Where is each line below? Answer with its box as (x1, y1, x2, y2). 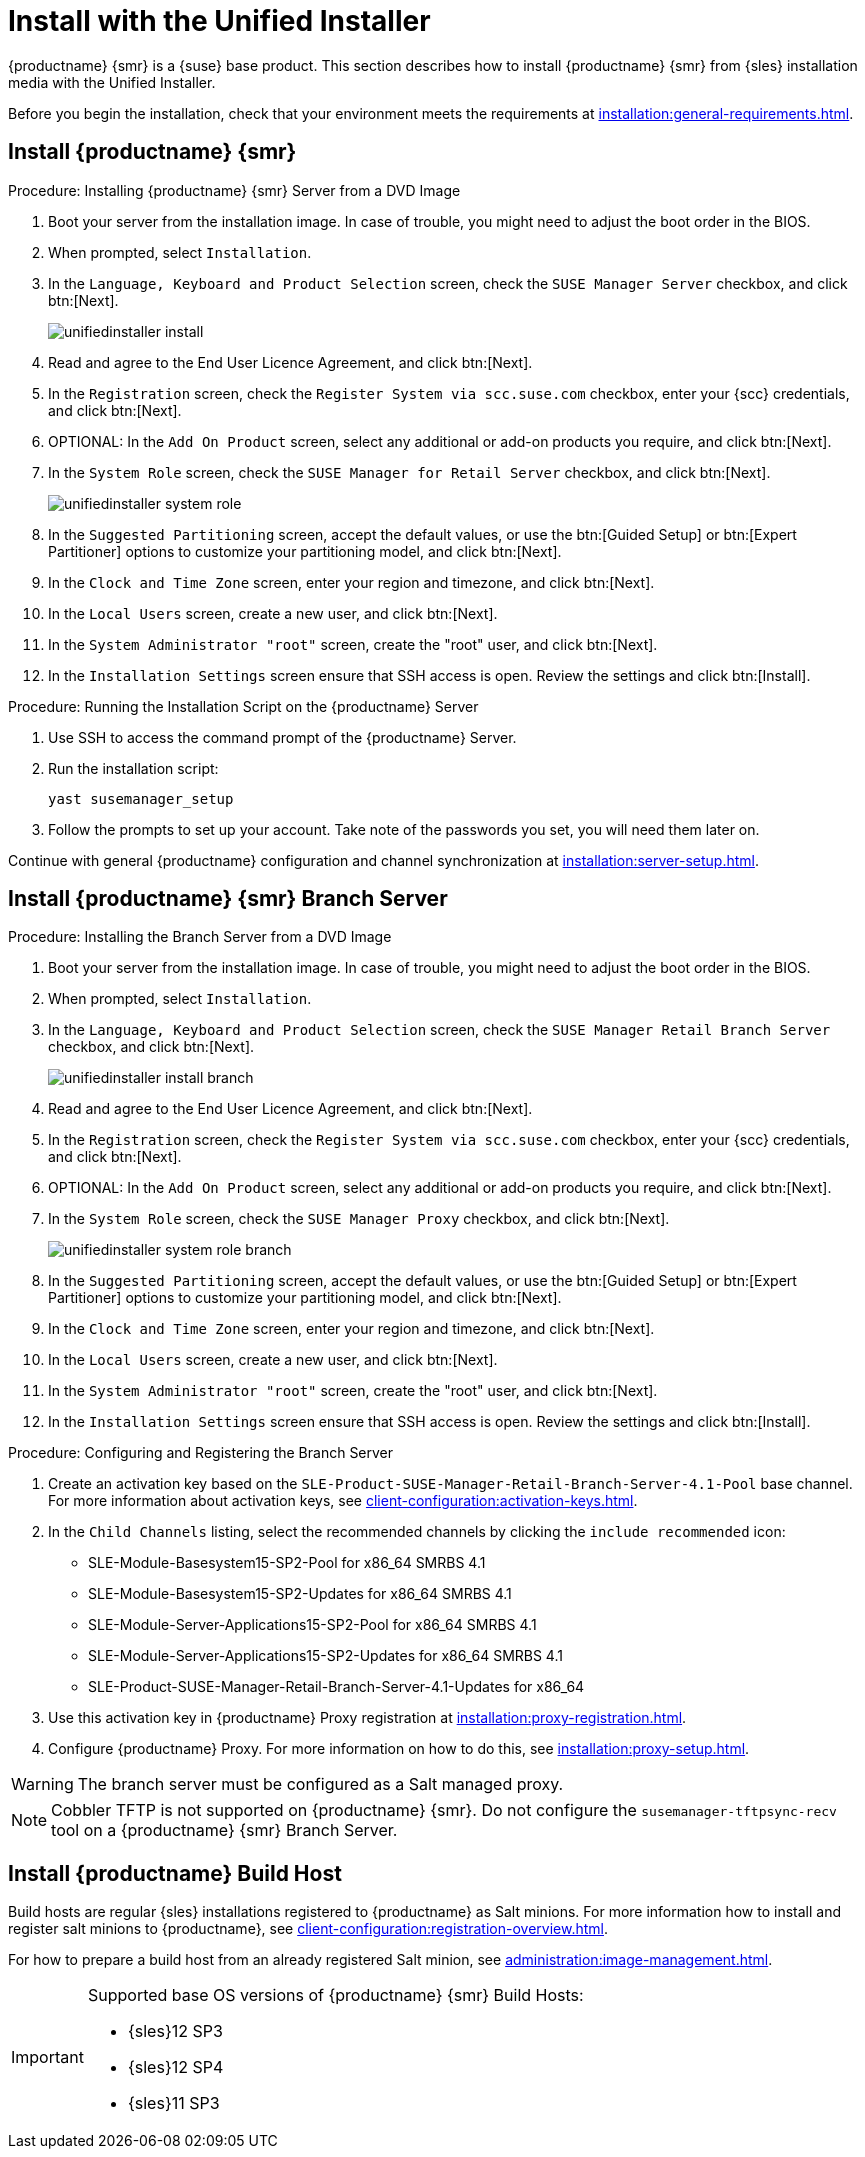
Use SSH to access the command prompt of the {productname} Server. (48, 728, 517, 746)
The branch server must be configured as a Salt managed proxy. (77, 1774, 564, 1795)
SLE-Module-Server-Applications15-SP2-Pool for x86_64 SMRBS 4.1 (88, 1616, 537, 1634)
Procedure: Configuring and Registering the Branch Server (8, 1444, 394, 1462)
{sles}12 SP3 (127, 2021, 223, 2042)
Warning (11, 1774, 74, 1795)
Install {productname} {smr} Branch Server (8, 886, 448, 912)
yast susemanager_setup (48, 790, 234, 807)
